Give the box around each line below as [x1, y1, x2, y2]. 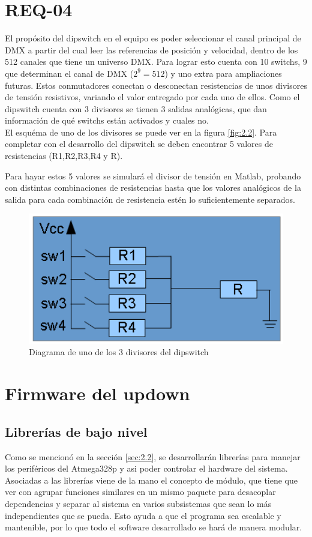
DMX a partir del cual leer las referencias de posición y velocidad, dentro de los [5, 43, 298, 56]
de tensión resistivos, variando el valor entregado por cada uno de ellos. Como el [5, 91, 300, 103]
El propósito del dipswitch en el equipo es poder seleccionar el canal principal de [5, 32, 301, 44]
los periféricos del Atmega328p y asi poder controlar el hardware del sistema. [5, 462, 288, 475]
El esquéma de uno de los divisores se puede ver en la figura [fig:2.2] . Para [5, 125, 277, 138]
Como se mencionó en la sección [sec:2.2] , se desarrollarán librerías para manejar [5, 450, 301, 463]
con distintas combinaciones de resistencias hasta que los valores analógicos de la [5, 181, 301, 194]
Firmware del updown [5, 381, 190, 406]
